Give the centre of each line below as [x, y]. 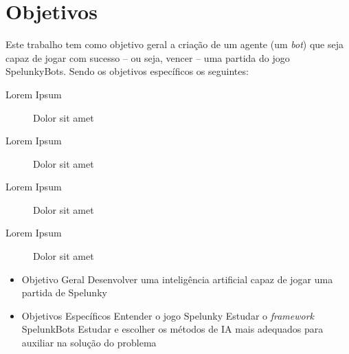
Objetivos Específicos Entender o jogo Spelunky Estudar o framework [168, 315]
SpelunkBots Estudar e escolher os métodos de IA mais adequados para [172, 329]
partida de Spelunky [64, 292]
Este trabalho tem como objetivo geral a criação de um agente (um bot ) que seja [174, 44]
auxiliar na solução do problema [89, 343]
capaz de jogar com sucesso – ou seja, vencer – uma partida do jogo [148, 57]
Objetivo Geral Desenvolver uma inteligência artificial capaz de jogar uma [177, 279]
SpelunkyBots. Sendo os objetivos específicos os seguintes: [127, 71]
